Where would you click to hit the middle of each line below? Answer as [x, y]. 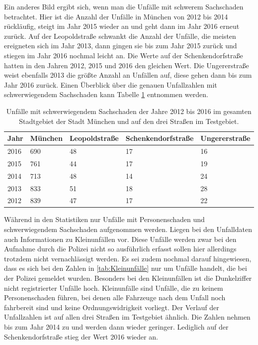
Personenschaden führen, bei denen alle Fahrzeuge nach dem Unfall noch [115, 297]
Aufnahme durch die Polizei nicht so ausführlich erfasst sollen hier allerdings [120, 249]
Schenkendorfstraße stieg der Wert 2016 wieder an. [81, 336]
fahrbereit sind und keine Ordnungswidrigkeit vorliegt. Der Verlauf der [112, 307]
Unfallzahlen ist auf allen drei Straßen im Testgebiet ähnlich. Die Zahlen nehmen [127, 317]
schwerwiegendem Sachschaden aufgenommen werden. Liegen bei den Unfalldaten [128, 229]
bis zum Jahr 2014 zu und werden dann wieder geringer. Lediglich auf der [116, 326]
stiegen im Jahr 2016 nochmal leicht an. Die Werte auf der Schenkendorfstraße [124, 55]
